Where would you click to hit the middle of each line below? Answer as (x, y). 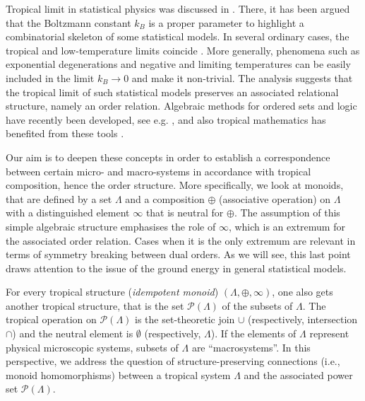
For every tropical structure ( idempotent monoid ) (112, 292)
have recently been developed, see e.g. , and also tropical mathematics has (166, 119)
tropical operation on (51, 319)
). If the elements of (253, 333)
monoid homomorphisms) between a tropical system (118, 374)
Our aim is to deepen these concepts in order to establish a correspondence (168, 157)
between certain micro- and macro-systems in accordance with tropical (158, 171)
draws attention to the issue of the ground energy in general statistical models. (176, 268)
